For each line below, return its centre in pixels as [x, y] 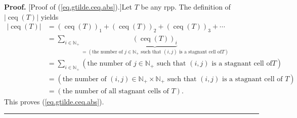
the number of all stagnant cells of [116, 91]
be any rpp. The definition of [186, 7]
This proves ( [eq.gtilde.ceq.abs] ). [54, 101]
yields [50, 16]
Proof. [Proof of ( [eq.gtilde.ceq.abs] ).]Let [68, 7]
